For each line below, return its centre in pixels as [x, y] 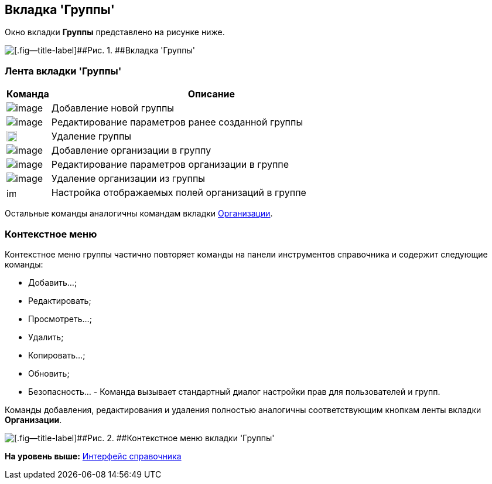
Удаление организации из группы [128, 179]
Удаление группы [91, 136]
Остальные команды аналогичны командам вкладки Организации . [139, 214]
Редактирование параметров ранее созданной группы [177, 122]
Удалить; [46, 337]
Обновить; [49, 373]
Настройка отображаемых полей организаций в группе [179, 193]
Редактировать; [60, 300]
